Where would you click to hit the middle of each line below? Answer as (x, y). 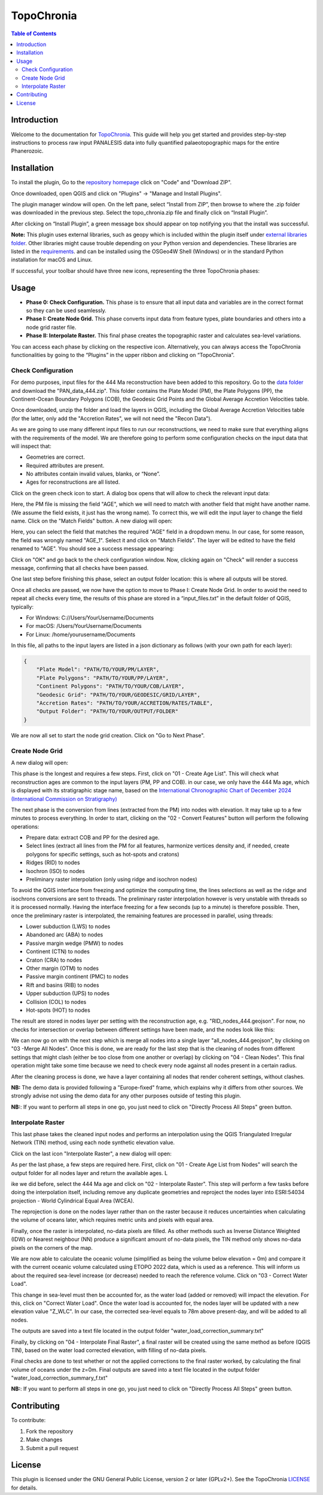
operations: (25, 826)
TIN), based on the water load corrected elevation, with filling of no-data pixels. (109, 1350)
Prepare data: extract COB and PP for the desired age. (93, 838)
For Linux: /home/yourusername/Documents (81, 634)
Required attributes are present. (65, 465)
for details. (24, 1488)
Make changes (44, 1440)
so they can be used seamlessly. (66, 310)
